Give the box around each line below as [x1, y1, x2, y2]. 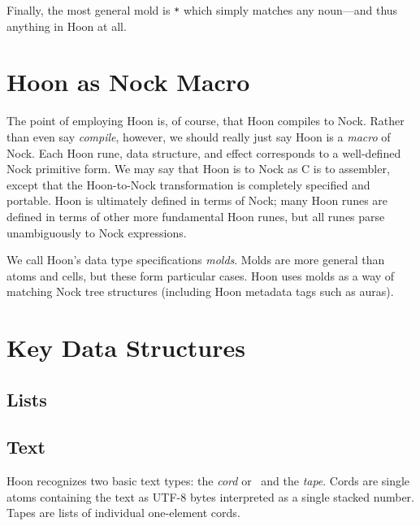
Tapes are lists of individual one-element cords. [6, 504, 240, 521]
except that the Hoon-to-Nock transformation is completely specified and [6, 176, 370, 193]
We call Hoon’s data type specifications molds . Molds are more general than [6, 251, 385, 268]
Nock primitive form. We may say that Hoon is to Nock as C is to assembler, [6, 160, 390, 177]
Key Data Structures [6, 331, 245, 364]
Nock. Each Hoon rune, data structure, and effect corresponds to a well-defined [6, 144, 401, 161]
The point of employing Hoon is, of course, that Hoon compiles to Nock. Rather [6, 112, 405, 129]
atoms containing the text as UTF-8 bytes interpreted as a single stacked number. [6, 488, 414, 505]
